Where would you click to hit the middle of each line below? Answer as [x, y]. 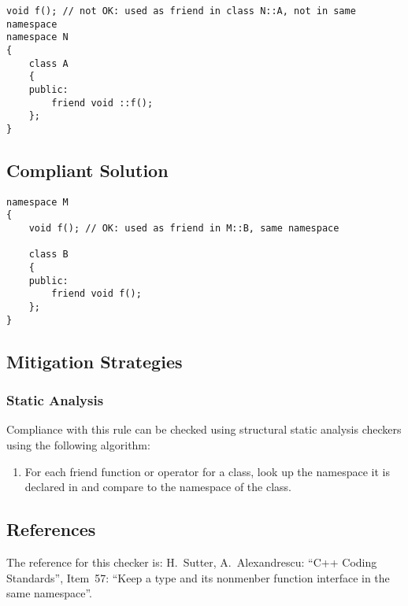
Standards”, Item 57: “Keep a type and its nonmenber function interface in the [198, 577]
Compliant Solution [87, 170]
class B [48, 255]
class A [48, 63]
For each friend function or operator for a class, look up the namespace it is [207, 471]
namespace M [37, 202]
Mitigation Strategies [95, 361]
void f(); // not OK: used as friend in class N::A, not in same [181, 11]
